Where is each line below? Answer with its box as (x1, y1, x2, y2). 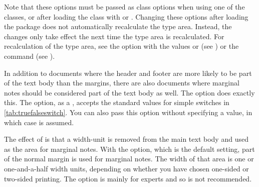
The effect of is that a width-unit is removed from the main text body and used (4, 134, 248, 144)
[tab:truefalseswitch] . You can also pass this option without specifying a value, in (4, 107, 252, 117)
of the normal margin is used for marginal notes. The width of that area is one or (4, 153, 254, 164)
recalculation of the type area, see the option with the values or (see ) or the (4, 41, 239, 51)
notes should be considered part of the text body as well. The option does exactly (4, 87, 255, 98)
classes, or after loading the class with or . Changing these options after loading (4, 11, 248, 22)
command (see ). (4, 50, 55, 61)
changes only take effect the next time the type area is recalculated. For (4, 31, 224, 41)
